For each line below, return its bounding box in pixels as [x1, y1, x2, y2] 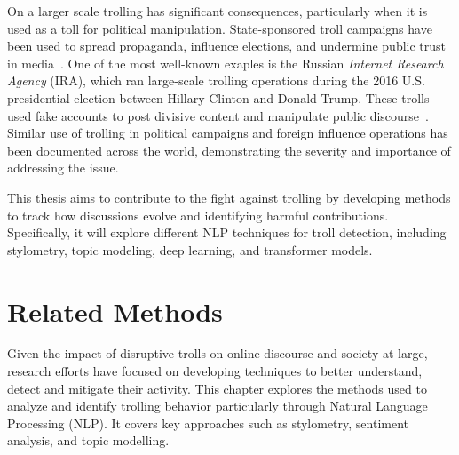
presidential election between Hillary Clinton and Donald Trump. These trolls [7, 88, 430, 107]
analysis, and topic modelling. [7, 431, 170, 450]
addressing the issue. [7, 158, 119, 177]
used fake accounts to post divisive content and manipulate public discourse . [7, 106, 429, 124]
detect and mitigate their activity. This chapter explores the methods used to [7, 379, 427, 397]
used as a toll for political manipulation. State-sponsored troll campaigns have [7, 19, 432, 37]
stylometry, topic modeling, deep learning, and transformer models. [7, 240, 373, 259]
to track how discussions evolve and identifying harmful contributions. [7, 205, 389, 224]
